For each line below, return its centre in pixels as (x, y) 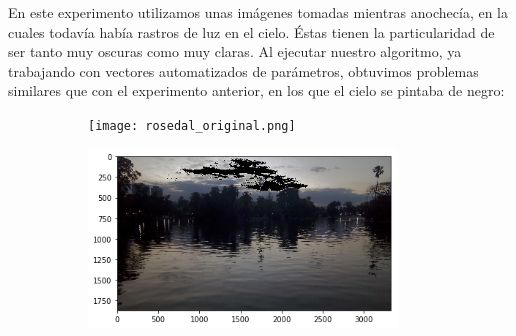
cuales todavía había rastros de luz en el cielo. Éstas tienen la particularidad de (251, 31)
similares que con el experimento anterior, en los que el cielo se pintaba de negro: (256, 90)
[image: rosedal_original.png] (192, 125)
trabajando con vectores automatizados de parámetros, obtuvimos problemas (243, 70)
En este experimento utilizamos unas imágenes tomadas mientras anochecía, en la (258, 12)
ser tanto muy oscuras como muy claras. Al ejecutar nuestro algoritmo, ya (235, 51)
